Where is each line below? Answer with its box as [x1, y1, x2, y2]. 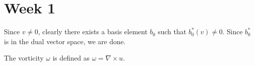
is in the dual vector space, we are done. [4, 36, 126, 46]
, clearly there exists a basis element [38, 26, 148, 37]
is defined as [52, 53, 90, 63]
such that [157, 26, 187, 37]
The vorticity [4, 53, 44, 63]
